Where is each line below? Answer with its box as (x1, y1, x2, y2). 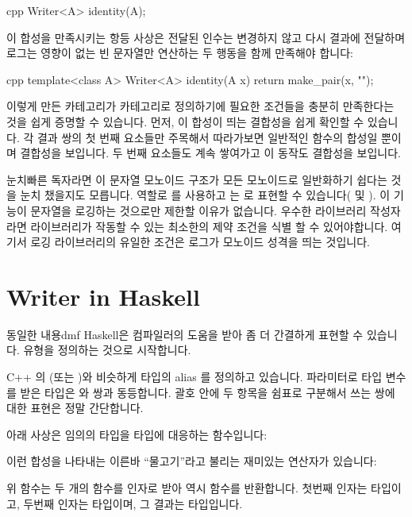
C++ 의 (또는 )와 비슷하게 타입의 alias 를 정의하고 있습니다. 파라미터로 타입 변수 (6, 368, 406, 385)
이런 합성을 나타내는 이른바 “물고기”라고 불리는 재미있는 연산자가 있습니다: (6, 453, 377, 469)
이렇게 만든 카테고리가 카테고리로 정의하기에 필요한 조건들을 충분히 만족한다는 (6, 98, 395, 114)
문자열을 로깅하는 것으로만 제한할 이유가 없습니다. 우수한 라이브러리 (30, 202, 367, 218)
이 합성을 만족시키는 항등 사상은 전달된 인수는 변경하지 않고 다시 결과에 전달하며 (6, 29, 406, 45)
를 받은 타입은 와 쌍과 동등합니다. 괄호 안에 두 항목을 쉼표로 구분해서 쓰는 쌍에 (6, 384, 395, 400)
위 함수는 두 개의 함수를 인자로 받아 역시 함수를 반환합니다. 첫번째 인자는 (6, 480, 368, 496)
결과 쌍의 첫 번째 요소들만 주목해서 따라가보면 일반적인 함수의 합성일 (37, 129, 378, 145)
